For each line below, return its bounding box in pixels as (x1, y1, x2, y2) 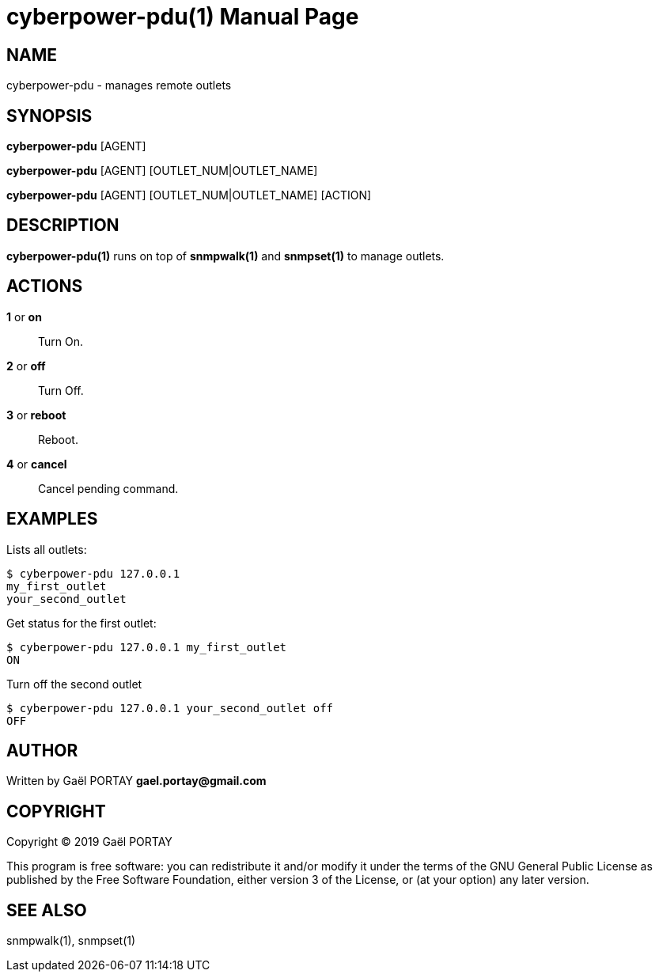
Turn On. (38, 334, 83, 348)
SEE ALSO (6, 900, 87, 920)
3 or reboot (6, 407, 66, 422)
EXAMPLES (6, 509, 98, 529)
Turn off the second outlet (6, 677, 142, 691)
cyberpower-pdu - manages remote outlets (6, 78, 232, 93)
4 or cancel (6, 457, 67, 471)
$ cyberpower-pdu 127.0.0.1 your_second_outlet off (6, 701, 334, 715)
